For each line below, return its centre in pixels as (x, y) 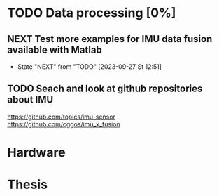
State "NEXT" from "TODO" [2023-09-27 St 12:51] (90, 67)
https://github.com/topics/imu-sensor (61, 117)
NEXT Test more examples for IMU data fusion (110, 39)
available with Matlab (55, 50)
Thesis (27, 185)
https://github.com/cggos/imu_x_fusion (64, 124)
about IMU (30, 100)
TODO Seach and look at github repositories (105, 89)
